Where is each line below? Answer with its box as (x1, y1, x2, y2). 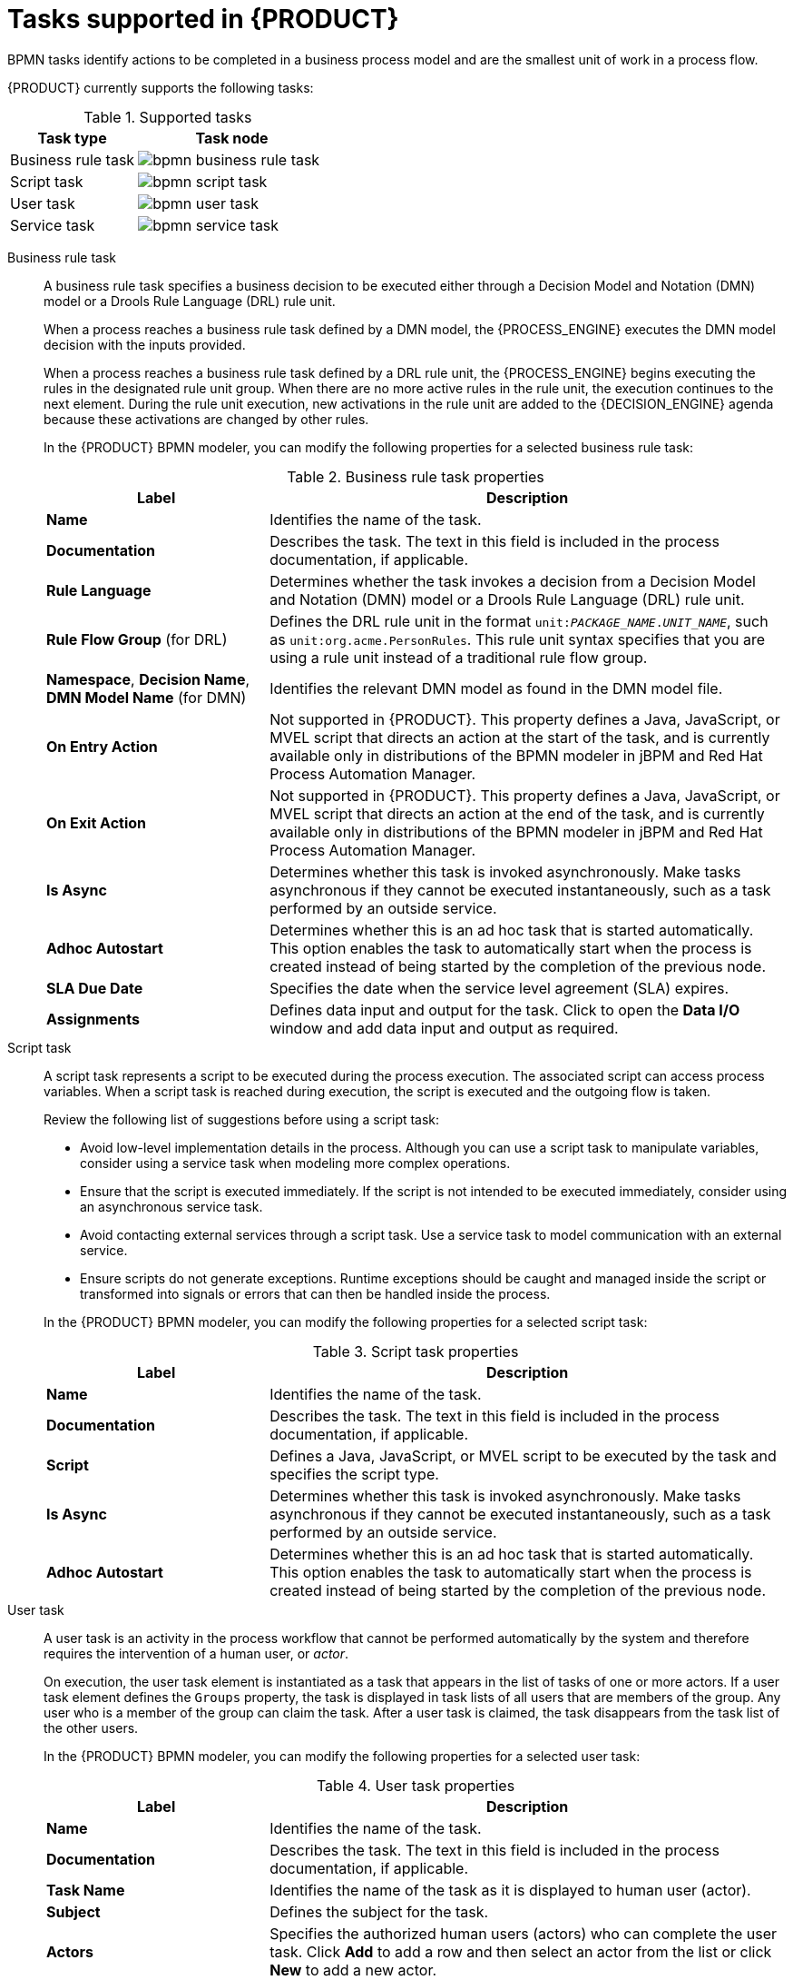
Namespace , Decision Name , (46, 669, 250, 688)
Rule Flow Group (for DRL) (46, 629, 228, 648)
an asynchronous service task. (80, 1198, 263, 1214)
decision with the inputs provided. (44, 336, 246, 352)
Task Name (46, 1880, 125, 1899)
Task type (37, 128, 107, 147)
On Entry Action (46, 737, 158, 756)
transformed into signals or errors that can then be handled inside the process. (80, 1285, 551, 1302)
